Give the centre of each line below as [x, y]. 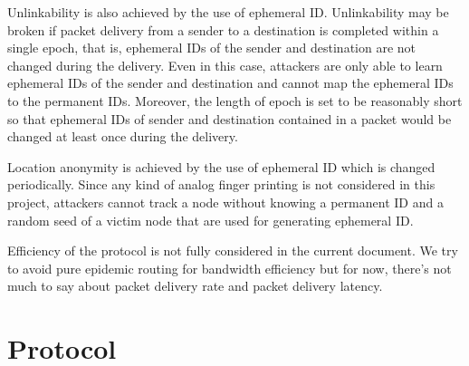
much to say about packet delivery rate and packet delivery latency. [195, 286]
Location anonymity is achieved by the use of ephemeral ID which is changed [221, 166]
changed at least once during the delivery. [123, 136]
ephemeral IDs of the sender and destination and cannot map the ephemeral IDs [230, 83]
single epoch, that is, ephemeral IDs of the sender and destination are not [212, 48]
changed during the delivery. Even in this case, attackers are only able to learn [225, 65]
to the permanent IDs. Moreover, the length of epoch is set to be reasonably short [235, 100]
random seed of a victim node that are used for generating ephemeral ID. [211, 220]
